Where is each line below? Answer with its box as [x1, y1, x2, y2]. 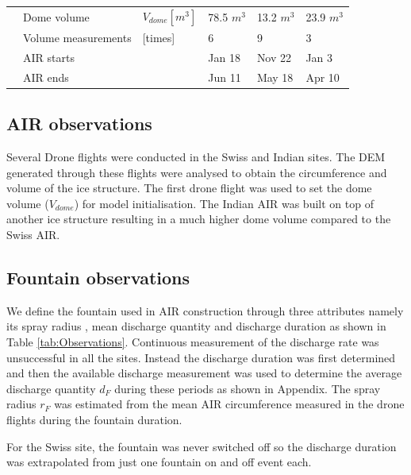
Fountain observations [6, 265, 190, 289]
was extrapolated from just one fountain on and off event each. [6, 454, 312, 470]
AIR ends [23, 68, 69, 85]
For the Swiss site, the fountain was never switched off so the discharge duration [6, 438, 397, 454]
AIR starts [23, 48, 75, 65]
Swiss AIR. [6, 226, 60, 242]
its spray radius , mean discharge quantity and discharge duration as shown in [6, 318, 386, 334]
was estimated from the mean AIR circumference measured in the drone [54, 396, 405, 412]
